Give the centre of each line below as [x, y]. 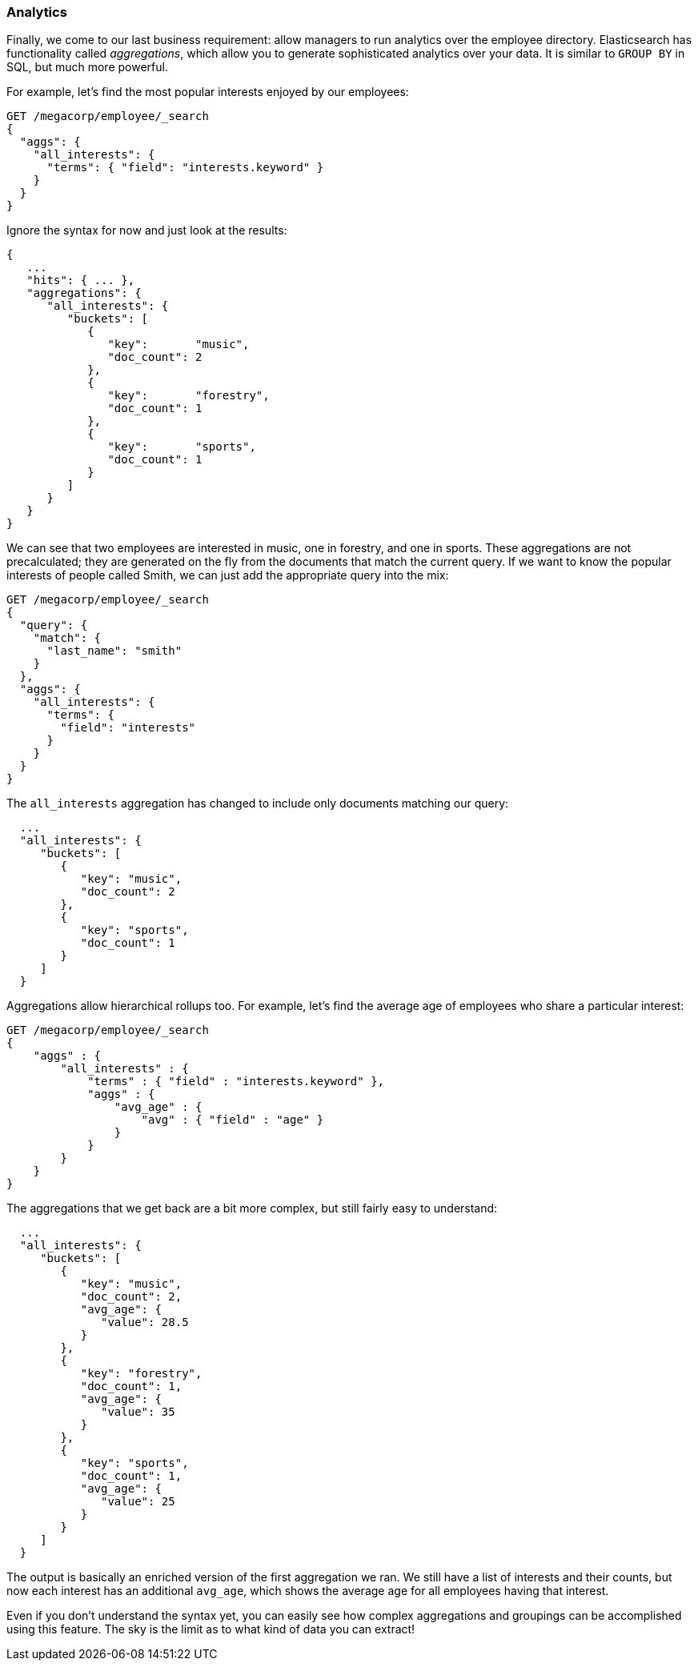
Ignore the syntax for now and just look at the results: [147, 230]
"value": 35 [138, 1412]
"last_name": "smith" [114, 651]
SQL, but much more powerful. [87, 67]
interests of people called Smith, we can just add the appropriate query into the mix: [228, 575]
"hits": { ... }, [81, 281]
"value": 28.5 [145, 1322]
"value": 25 [138, 1502]
